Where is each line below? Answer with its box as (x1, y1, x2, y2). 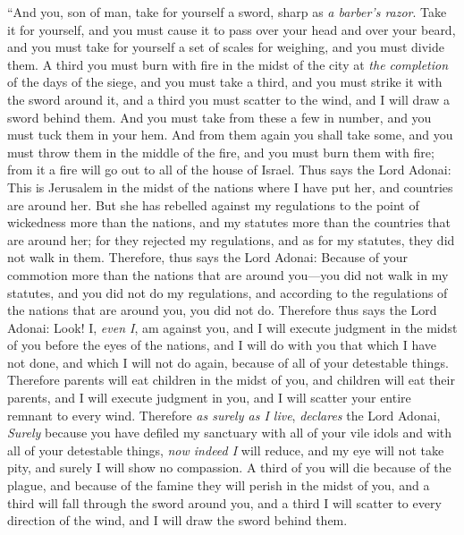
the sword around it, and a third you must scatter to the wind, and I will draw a (7, 89, 451, 108)
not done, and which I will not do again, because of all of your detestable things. (7, 352, 449, 371)
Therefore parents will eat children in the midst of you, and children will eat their (7, 370, 455, 389)
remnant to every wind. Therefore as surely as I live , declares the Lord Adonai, (7, 405, 441, 424)
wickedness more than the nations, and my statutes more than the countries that (7, 213, 451, 232)
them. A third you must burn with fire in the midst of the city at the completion (7, 55, 449, 73)
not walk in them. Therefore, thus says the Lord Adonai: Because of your (7, 248, 409, 267)
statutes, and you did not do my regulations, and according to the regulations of (7, 283, 448, 301)
